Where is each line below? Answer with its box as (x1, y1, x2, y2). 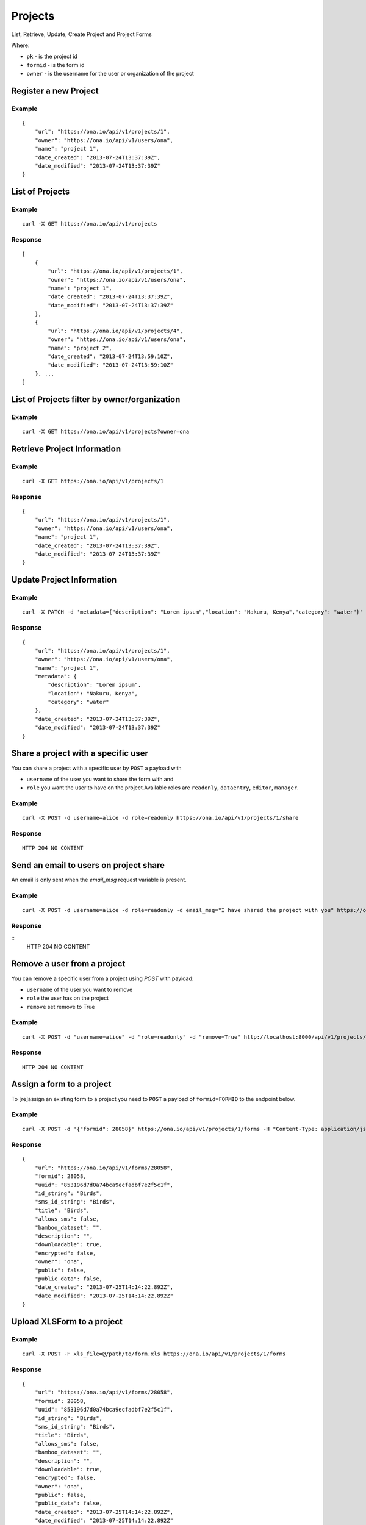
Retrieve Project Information (11, 443, 121, 454)
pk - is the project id (26, 52, 77, 60)
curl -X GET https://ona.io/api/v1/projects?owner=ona (22, 428, 190, 436)
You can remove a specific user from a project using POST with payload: (11, 975, 194, 982)
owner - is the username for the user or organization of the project (26, 70, 195, 77)
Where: (11, 41, 30, 49)
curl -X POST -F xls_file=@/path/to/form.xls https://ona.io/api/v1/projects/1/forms (22, 1351, 286, 1357)
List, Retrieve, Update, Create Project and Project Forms (11, 30, 152, 38)
